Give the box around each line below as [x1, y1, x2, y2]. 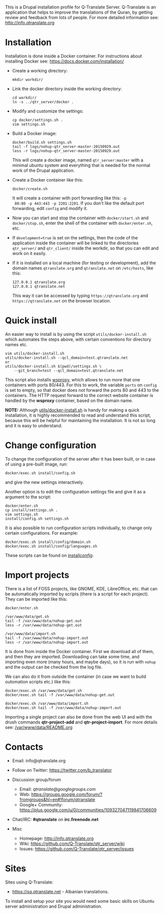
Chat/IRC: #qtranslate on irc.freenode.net [12, 816, 99, 822]
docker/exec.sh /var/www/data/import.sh [5, 701, 89, 706]
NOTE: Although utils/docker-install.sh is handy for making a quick [5, 407, 140, 413]
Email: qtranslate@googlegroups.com [19, 786, 96, 792]
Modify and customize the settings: [12, 108, 84, 114]
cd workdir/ [12, 95, 37, 100]
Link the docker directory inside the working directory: [12, 86, 122, 92]
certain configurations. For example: [5, 530, 78, 536]
